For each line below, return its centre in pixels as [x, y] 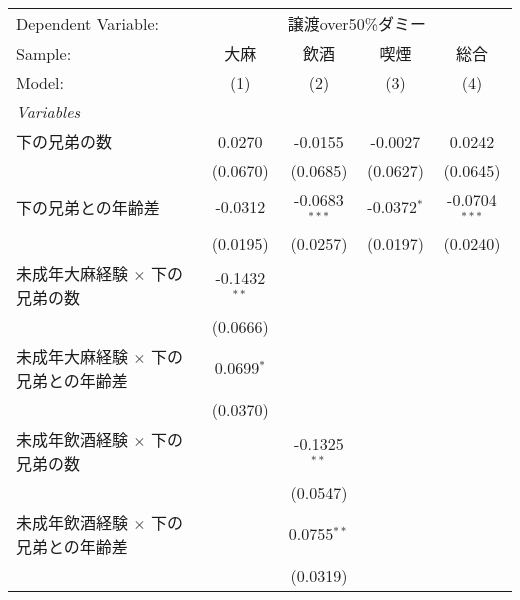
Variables [48, 111]
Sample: [44, 53]
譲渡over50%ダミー [356, 23]
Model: [40, 82]
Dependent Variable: [87, 23]
